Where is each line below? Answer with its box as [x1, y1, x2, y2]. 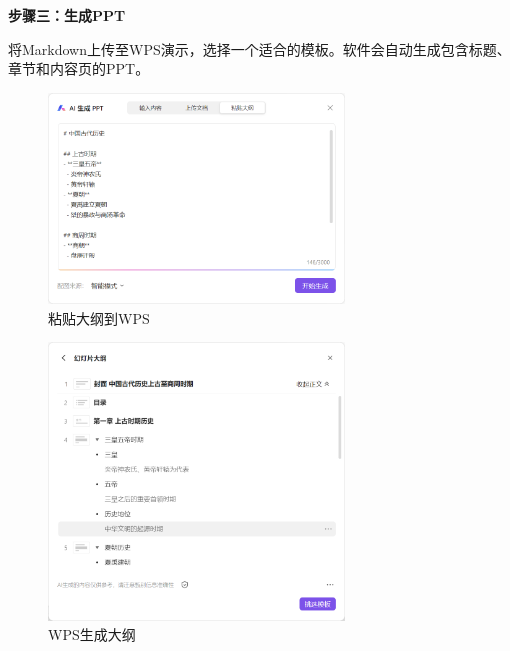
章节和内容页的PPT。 [8, 58, 150, 79]
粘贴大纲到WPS [48, 307, 150, 328]
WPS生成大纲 [48, 624, 136, 645]
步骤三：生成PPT [8, 5, 126, 25]
